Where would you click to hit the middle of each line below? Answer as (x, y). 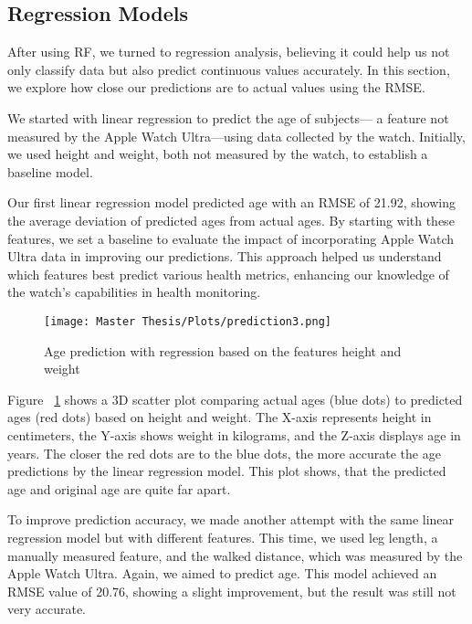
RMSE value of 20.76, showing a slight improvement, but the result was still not (232, 591)
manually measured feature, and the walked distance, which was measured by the (235, 555)
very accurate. (47, 609)
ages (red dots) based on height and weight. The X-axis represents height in (220, 417)
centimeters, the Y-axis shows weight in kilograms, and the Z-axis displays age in (234, 434)
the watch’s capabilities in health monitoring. (134, 292)
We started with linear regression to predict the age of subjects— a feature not (228, 117)
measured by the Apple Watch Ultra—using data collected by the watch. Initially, (236, 136)
